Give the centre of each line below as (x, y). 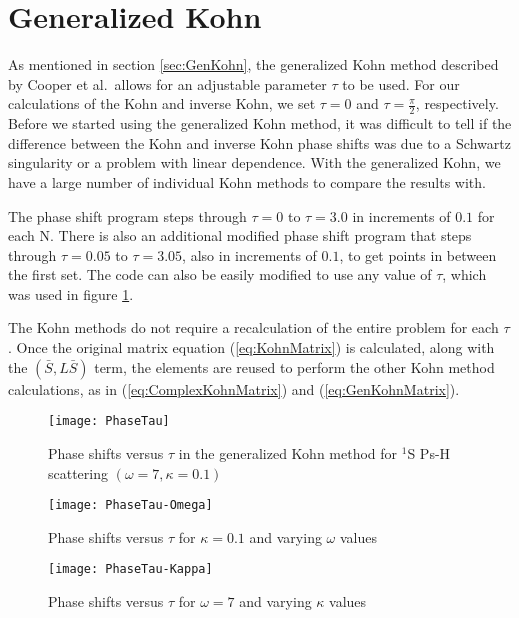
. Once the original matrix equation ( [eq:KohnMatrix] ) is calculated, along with (251, 347)
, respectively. (457, 103)
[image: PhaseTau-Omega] (130, 505)
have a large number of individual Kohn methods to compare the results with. (247, 181)
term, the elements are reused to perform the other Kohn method (294, 366)
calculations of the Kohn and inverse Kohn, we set (162, 103)
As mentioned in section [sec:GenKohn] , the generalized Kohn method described (253, 64)
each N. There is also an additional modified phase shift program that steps (240, 235)
